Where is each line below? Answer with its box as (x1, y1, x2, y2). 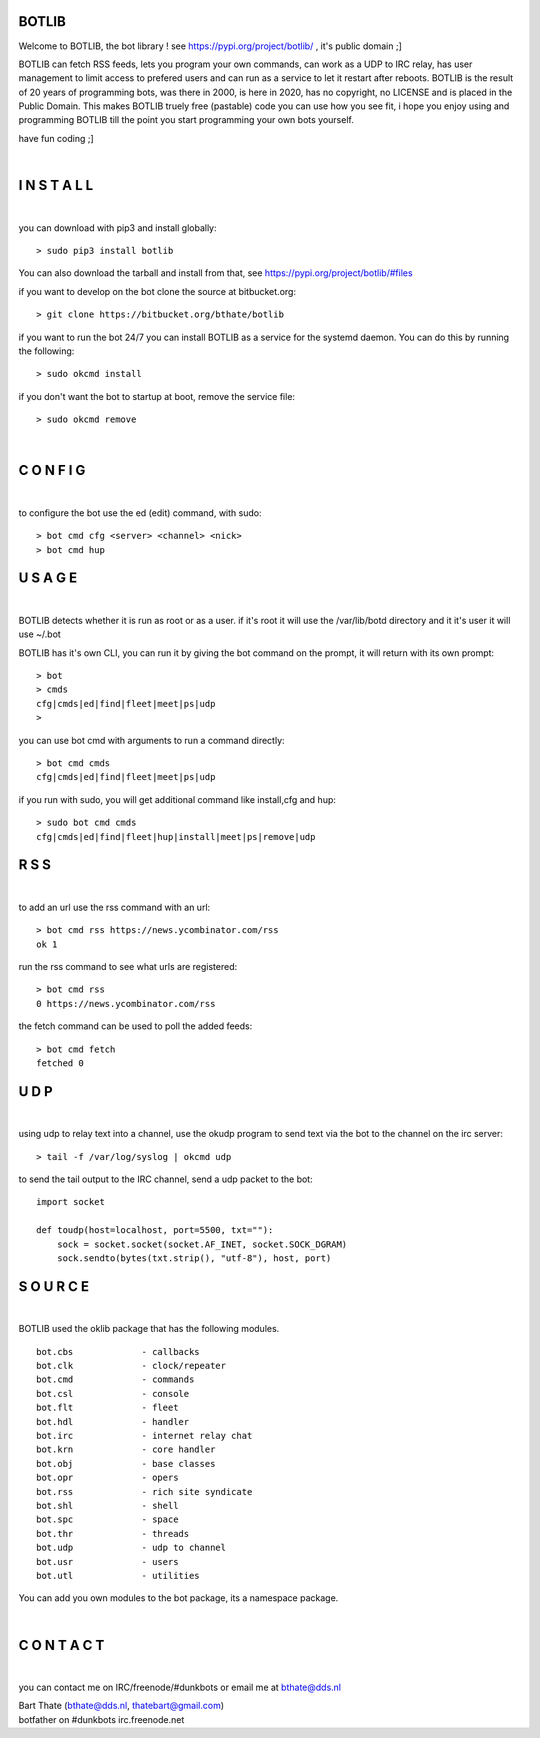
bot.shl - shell (36, 1500, 179, 1511)
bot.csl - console (36, 1388, 190, 1399)
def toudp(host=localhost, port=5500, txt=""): (36, 1225, 274, 1236)
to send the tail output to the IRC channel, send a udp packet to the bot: (18, 1173, 314, 1185)
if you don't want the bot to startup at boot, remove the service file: (18, 390, 295, 402)
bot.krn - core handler (36, 1444, 216, 1455)
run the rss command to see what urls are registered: (18, 960, 238, 972)
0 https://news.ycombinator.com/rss (36, 998, 216, 1009)
